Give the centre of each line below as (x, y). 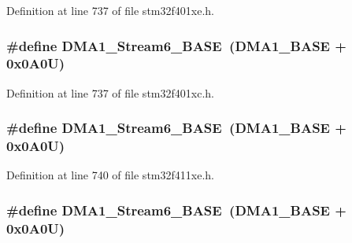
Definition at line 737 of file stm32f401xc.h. (110, 92)
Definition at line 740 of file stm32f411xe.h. (110, 175)
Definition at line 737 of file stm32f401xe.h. (110, 10)
